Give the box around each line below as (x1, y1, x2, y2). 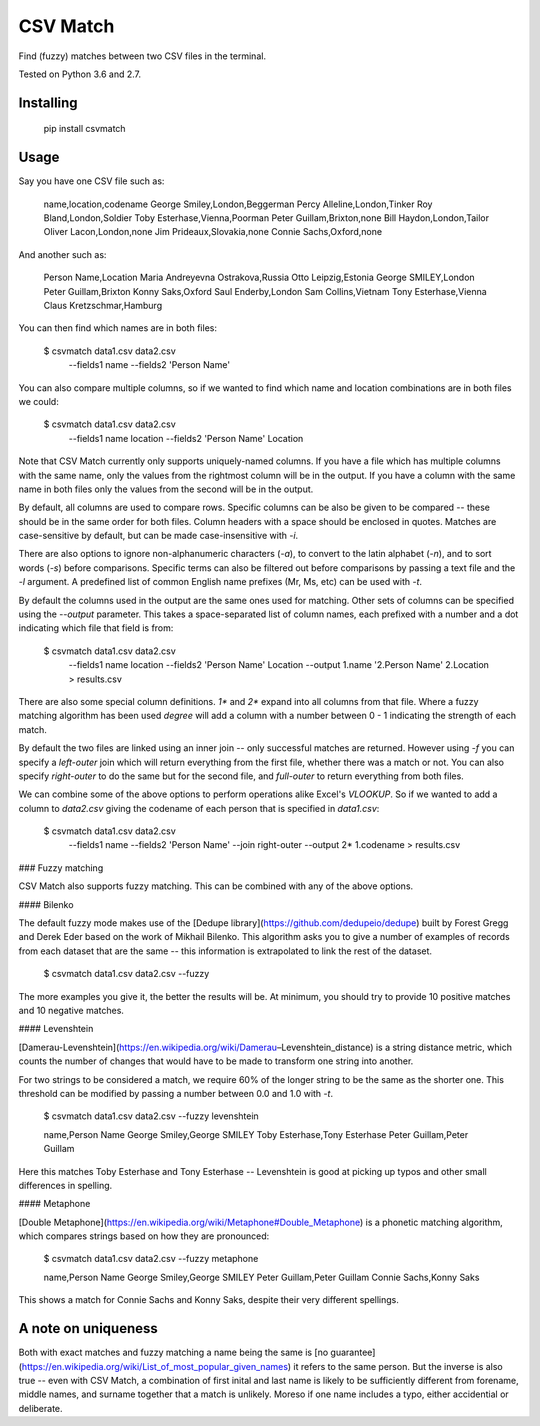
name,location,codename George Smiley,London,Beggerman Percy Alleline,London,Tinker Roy (43, 198, 433, 210)
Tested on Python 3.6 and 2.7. (18, 68, 142, 80)
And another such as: (18, 248, 107, 260)
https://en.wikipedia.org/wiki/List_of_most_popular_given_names (21, 1360, 289, 1372)
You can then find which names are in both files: (18, 322, 217, 334)
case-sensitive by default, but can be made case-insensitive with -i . (18, 530, 299, 542)
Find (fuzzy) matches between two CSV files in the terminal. (18, 50, 267, 62)
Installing (18, 94, 79, 111)
